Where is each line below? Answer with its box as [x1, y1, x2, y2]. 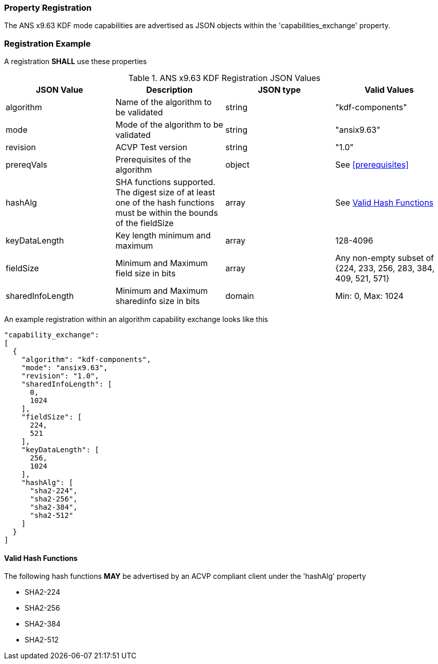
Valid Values [364, 85, 414, 95]
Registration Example [4, 38, 91, 49]
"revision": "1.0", [21, 372, 99, 380]
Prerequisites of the [115, 154, 191, 165]
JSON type [258, 85, 301, 95]
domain [225, 291, 254, 301]
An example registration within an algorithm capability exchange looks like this [4, 315, 268, 324]
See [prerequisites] [335, 159, 409, 170]
